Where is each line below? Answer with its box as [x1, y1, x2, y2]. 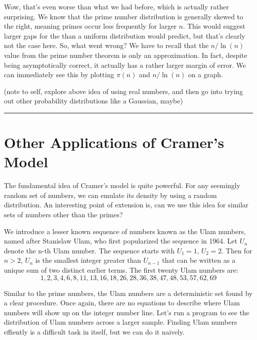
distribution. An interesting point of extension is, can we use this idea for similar [4, 199, 249, 210]
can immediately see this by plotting [4, 69, 114, 80]
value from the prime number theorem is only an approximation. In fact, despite [4, 49, 247, 60]
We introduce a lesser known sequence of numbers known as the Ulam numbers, [4, 226, 246, 236]
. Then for [221, 245, 253, 255]
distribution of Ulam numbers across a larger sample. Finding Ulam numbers [4, 317, 237, 327]
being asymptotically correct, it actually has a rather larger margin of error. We [4, 59, 246, 70]
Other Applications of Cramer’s [4, 132, 224, 152]
